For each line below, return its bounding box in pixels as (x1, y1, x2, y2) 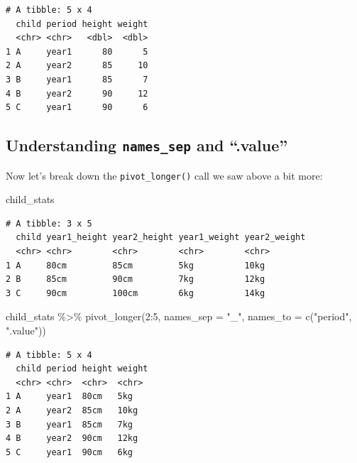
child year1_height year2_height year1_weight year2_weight (16, 232, 306, 243)
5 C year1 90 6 (6, 102, 148, 113)
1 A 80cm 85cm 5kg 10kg (6, 260, 265, 271)
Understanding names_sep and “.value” (6, 134, 288, 156)
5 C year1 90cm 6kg (6, 447, 133, 457)
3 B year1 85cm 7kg (6, 419, 133, 430)
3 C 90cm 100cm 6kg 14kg (6, 288, 265, 298)
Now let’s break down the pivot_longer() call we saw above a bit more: (6, 168, 323, 183)
